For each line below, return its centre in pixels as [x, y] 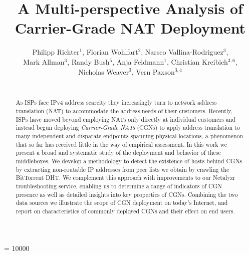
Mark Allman [44, 61]
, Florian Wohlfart [110, 52]
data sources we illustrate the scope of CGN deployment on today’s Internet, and [122, 203]
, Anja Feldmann [138, 61]
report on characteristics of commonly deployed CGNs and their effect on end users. [125, 211]
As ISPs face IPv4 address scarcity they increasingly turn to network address [116, 102]
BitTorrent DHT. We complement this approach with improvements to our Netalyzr [126, 178]
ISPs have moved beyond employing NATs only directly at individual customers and [126, 119]
